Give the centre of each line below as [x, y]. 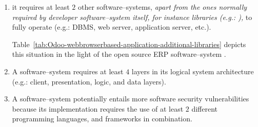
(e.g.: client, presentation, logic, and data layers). [89, 81]
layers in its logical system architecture [193, 71]
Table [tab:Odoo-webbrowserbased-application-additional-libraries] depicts [129, 44]
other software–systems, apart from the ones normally [162, 7]
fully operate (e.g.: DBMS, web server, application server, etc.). [112, 27]
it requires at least [41, 7]
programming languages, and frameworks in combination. [102, 119]
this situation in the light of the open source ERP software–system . [119, 54]
